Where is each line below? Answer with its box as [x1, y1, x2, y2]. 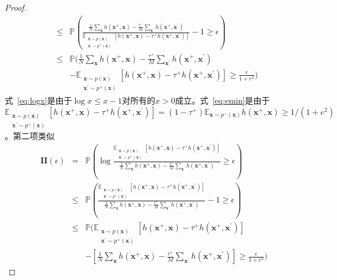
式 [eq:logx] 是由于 [5, 94, 72, 107]
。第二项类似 [5, 130, 54, 142]
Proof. [5, 1, 27, 13]
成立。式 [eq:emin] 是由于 [175, 94, 270, 107]
